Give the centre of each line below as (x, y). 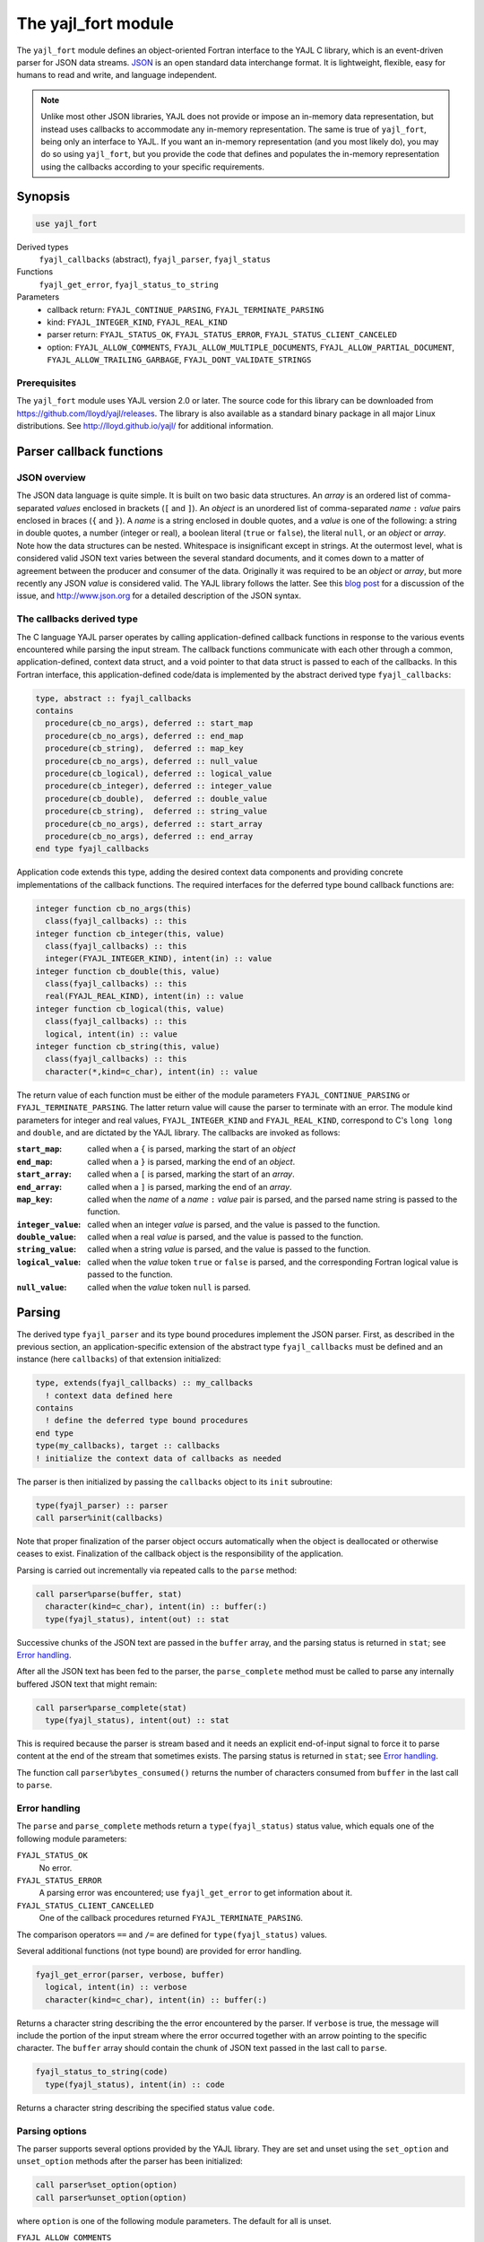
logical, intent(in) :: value (112, 1034)
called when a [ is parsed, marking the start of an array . (191, 1174)
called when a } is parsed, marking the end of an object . (191, 1161)
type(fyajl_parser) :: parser (102, 1505)
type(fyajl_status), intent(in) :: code (135, 2084)
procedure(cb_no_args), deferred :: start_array (154, 824)
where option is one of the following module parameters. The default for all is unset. (174, 2220)
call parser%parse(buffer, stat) (109, 1594)
